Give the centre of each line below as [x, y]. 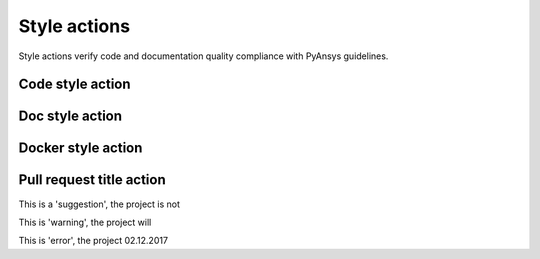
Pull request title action [92, 180]
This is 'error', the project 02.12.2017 [93, 241]
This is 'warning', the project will [85, 222]
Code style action [74, 84]
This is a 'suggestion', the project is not [99, 204]
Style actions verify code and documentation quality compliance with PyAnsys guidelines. [203, 56]
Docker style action [80, 148]
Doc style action [70, 116]
